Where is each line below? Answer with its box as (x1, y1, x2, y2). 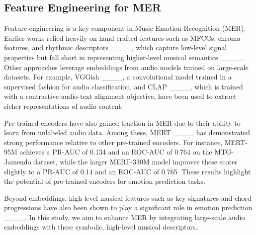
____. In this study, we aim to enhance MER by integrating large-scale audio (4, 212, 245, 222)
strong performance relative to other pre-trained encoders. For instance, (4, 137, 223, 147)
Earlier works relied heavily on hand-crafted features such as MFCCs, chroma (4, 32, 241, 43)
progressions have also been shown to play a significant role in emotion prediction (4, 202, 253, 213)
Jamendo (4, 156, 31, 166)
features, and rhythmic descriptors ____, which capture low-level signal (4, 42, 227, 53)
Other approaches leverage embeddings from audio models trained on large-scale (4, 62, 249, 72)
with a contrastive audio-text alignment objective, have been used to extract (4, 91, 237, 101)
